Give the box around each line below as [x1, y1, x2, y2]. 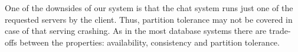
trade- [268, 25, 291, 37]
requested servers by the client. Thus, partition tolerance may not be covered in [5, 13, 293, 25]
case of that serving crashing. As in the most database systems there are [5, 25, 267, 37]
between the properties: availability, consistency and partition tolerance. [19, 36, 280, 48]
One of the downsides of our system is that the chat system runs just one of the [5, 2, 293, 13]
